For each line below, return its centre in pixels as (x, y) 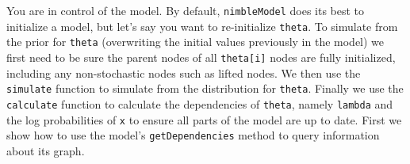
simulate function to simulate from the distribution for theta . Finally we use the (205, 88)
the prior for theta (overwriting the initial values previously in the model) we (195, 42)
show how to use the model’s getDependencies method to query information (193, 135)
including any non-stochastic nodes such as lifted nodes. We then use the (184, 72)
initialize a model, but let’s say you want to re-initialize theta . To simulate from (202, 26)
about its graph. (46, 150)
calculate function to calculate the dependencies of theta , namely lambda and (200, 103)
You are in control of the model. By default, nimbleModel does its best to (186, 10)
